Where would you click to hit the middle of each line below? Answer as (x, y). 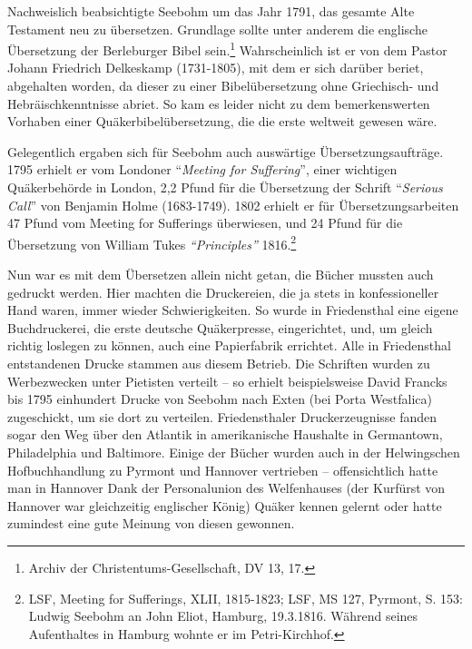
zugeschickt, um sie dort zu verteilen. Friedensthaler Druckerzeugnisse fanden (222, 416)
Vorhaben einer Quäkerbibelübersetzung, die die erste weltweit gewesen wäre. (222, 121)
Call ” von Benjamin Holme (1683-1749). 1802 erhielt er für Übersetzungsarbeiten (233, 205)
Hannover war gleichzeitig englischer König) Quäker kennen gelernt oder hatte (225, 505)
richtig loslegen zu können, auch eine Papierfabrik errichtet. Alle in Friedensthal (229, 345)
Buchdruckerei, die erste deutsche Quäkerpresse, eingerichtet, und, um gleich (220, 327)
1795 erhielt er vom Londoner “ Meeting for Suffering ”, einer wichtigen (202, 169)
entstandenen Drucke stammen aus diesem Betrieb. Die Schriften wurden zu (219, 363)
